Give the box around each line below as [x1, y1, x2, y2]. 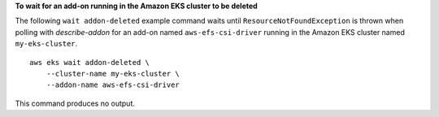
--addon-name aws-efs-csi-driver [46, 80, 180, 89]
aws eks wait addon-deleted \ [29, 58, 150, 67]
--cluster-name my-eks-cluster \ [46, 69, 180, 78]
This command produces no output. [15, 98, 136, 108]
